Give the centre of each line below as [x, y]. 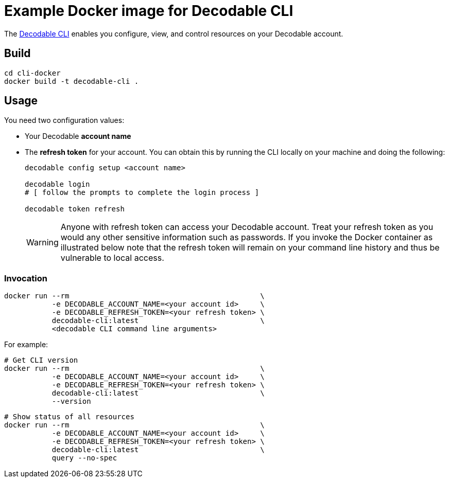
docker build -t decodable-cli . [72, 81]
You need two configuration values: [64, 120]
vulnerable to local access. [112, 258]
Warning [42, 243]
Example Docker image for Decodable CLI [149, 11]
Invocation [26, 278]
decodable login [57, 184]
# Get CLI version [41, 360]
